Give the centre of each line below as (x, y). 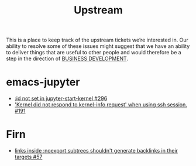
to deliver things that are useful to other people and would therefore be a (94, 53)
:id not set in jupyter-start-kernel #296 (61, 98)
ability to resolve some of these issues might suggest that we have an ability (98, 46)
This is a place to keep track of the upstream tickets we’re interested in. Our (97, 40)
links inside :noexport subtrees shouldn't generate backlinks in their (96, 151)
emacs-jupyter (43, 82)
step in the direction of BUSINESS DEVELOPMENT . (67, 58)
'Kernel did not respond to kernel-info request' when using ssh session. (101, 105)
